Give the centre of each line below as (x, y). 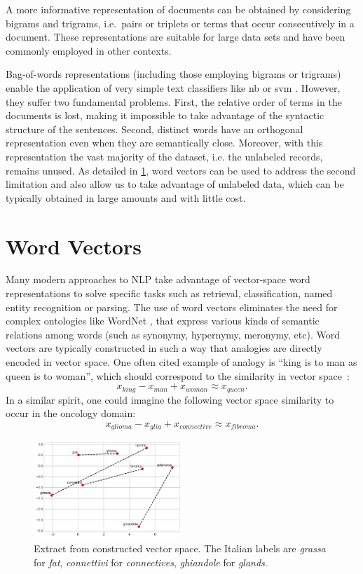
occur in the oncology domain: (71, 413)
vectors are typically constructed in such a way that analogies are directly (164, 348)
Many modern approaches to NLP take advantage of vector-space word (158, 279)
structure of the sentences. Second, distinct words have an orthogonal (155, 129)
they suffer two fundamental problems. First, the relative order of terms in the (174, 101)
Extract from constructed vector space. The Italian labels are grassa (180, 548)
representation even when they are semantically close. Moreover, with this (164, 143)
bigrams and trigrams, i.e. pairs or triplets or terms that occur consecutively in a (180, 23)
